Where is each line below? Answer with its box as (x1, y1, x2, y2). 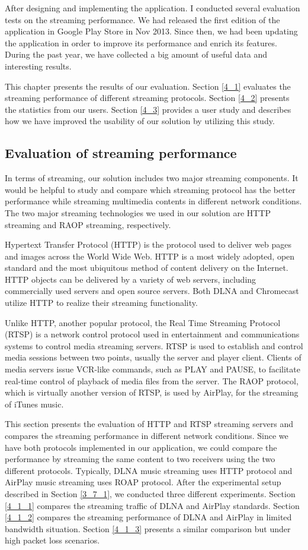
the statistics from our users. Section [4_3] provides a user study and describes (5, 103, 291, 115)
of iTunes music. (5, 397, 64, 410)
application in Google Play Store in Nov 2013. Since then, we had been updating (5, 25, 298, 37)
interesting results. (5, 59, 72, 72)
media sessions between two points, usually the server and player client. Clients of (5, 351, 301, 363)
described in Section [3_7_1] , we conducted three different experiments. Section (5, 487, 296, 500)
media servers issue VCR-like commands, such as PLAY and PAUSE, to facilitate (5, 363, 300, 375)
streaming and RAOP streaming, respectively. (5, 218, 171, 230)
